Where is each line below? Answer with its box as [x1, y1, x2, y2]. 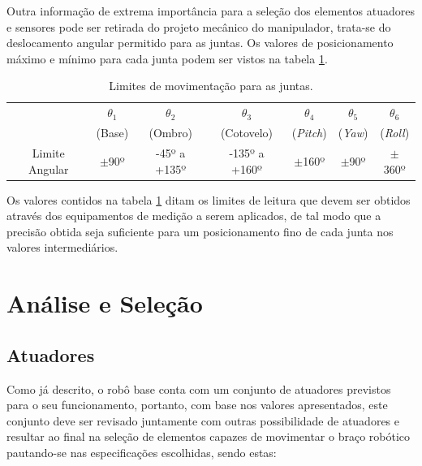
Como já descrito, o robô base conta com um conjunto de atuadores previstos [6, 380, 391, 397]
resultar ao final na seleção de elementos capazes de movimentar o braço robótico [6, 428, 411, 445]
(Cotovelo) [220, 124, 273, 141]
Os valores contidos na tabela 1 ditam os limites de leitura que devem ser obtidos [6, 191, 411, 208]
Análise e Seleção [6, 287, 203, 320]
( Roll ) [380, 124, 410, 141]
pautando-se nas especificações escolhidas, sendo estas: [6, 443, 277, 460]
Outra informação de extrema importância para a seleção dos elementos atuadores [6, 2, 415, 19]
